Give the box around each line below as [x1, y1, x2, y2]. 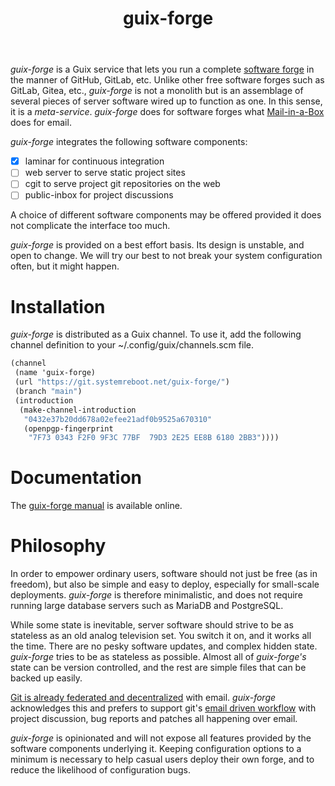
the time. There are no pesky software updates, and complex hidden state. [10, 640, 318, 652]
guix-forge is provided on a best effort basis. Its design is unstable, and [10, 239, 305, 251]
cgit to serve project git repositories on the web [24, 178, 221, 190]
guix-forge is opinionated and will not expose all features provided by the [10, 732, 312, 744]
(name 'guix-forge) [14, 368, 97, 378]
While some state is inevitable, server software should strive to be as [10, 619, 294, 631]
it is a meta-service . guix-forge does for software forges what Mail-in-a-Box [10, 106, 325, 118]
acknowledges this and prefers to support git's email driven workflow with [10, 702, 317, 714]
